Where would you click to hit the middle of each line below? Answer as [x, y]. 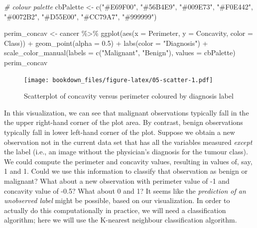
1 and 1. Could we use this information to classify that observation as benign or [126, 171]
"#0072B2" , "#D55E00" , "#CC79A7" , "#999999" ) [80, 16]
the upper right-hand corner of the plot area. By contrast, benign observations [124, 122]
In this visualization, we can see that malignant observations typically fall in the [127, 112]
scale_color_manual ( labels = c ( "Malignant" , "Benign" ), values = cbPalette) [120, 53]
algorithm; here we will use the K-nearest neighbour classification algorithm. [121, 220]
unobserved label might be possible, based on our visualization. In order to [117, 200]
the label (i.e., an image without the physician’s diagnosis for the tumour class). [126, 152]
